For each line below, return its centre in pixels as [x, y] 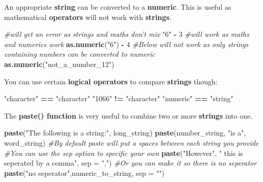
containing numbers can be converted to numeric [80, 54]
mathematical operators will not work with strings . [88, 17]
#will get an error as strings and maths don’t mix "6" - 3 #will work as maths [127, 34]
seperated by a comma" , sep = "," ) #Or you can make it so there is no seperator [130, 163]
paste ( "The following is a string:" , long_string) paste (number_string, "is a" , [125, 133]
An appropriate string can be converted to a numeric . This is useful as [118, 7]
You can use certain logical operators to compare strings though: [111, 81]
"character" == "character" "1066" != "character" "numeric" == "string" [119, 98]
